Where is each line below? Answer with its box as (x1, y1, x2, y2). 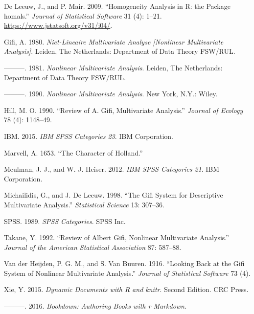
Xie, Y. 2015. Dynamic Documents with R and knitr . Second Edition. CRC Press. (4, 284, 249, 294)
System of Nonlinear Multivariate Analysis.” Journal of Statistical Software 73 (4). (4, 268, 251, 278)
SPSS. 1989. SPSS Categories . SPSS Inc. (4, 216, 126, 226)
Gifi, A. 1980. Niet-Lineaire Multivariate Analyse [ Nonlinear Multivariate (4, 36, 224, 46)
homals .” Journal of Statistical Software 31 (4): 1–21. (4, 10, 162, 21)
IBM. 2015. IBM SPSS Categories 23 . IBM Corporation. (4, 131, 173, 141)
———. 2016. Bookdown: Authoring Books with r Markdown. (4, 301, 187, 311)
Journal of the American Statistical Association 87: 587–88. (4, 242, 182, 252)
